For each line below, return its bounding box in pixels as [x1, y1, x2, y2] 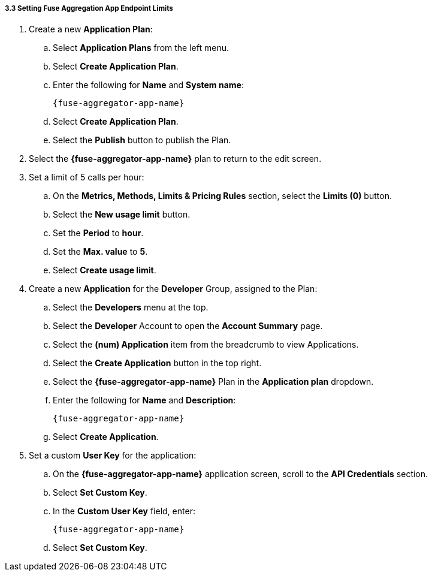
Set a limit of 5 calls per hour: [29, 172, 144, 183]
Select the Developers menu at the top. [53, 302, 209, 313]
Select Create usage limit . [53, 265, 156, 276]
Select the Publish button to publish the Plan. [53, 135, 231, 146]
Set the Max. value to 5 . [53, 246, 148, 257]
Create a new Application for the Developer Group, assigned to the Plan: [29, 284, 318, 294]
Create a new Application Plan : [29, 24, 153, 35]
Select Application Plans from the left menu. [53, 43, 229, 53]
